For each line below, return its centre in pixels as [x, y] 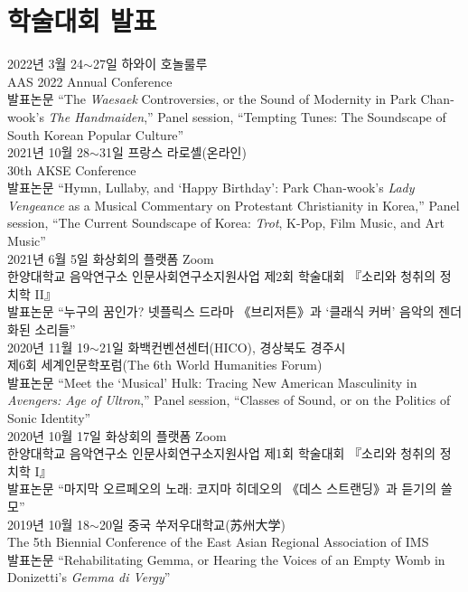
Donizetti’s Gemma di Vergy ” [89, 577]
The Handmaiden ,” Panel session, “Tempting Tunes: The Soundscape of [247, 116]
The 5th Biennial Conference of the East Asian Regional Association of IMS [218, 542]
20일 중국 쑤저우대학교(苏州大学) [192, 524]
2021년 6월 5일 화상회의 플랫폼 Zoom [111, 258]
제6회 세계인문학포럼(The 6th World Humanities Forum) [165, 365]
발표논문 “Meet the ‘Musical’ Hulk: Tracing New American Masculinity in [212, 382]
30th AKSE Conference [72, 169]
